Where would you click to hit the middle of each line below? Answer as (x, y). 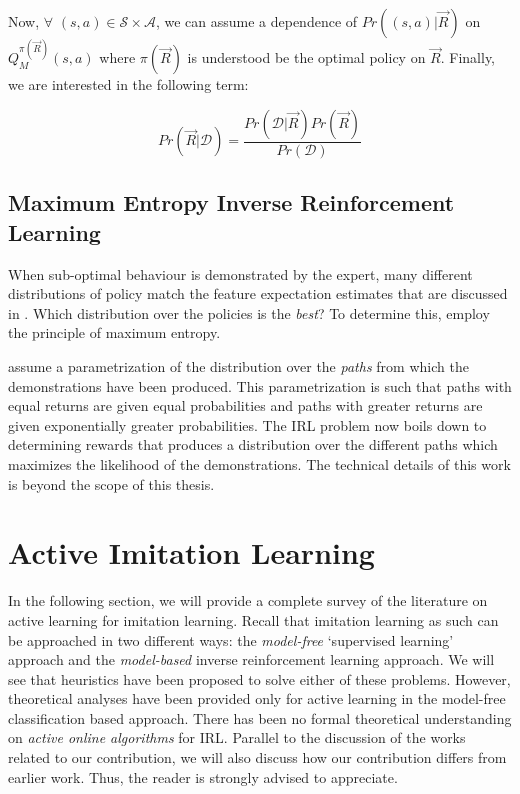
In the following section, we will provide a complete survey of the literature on (248, 600)
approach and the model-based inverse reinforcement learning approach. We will (251, 659)
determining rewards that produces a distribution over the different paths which (253, 444)
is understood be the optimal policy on (306, 57)
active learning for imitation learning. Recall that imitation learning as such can (253, 619)
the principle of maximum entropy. (114, 332)
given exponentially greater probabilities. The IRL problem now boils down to (247, 424)
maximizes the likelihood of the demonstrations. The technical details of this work (259, 464)
